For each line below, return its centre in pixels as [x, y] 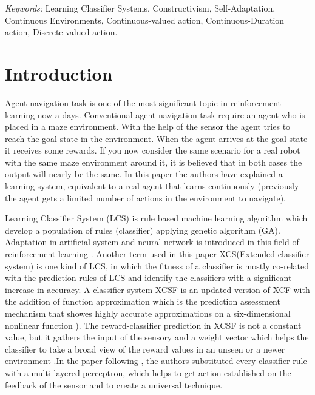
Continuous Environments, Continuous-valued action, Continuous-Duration [145, 20]
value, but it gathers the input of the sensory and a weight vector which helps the [157, 337]
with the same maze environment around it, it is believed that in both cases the [154, 162]
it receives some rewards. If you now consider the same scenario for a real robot [153, 150]
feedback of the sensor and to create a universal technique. [114, 384]
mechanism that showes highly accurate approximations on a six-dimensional [148, 313]
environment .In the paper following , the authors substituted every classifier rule [156, 361]
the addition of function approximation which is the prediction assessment [143, 301]
